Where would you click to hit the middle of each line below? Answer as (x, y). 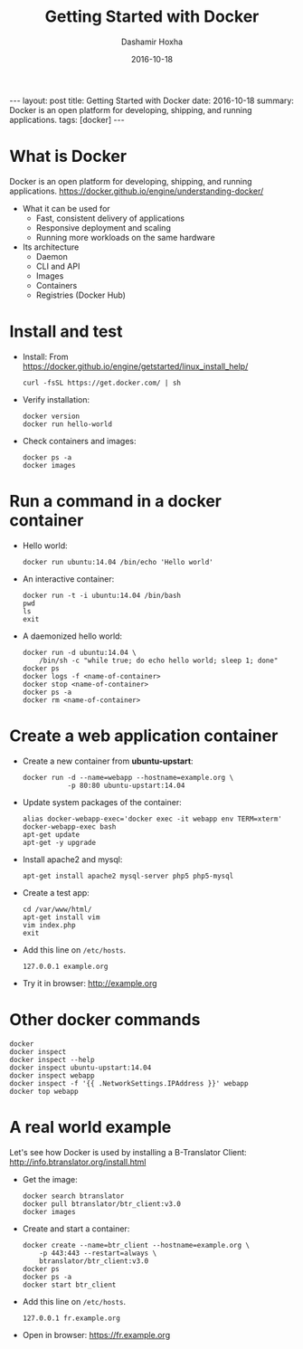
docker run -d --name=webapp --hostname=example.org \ (128, 777)
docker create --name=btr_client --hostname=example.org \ (136, 1245)
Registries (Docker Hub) (81, 295)
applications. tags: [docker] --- (67, 119)
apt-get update (51, 834)
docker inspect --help (52, 1059)
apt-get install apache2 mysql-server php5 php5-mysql (128, 876)
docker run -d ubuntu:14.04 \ (80, 652)
